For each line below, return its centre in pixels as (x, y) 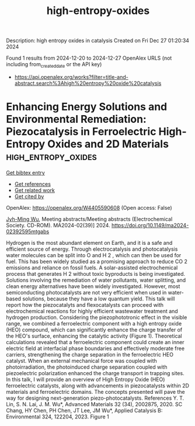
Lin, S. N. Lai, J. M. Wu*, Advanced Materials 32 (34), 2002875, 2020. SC (94, 404)
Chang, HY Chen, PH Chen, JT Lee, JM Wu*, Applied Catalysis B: (84, 410)
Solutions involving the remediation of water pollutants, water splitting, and (96, 280)
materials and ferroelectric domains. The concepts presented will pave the (95, 392)
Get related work (35, 190)
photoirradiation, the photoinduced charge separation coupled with (87, 367)
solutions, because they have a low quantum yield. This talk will (99, 299)
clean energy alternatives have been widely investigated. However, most (93, 286)
